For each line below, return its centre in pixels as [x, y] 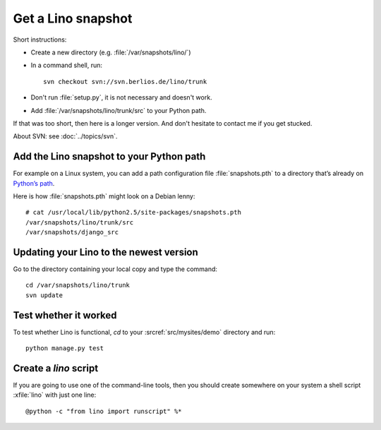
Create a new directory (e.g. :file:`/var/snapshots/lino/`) [111, 52]
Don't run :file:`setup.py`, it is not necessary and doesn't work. [121, 97]
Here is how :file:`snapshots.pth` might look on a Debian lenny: [104, 196]
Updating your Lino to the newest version [106, 252]
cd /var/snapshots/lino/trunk [78, 285]
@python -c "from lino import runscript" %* [104, 411]
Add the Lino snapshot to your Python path [109, 156]
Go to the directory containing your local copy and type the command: [115, 269]
